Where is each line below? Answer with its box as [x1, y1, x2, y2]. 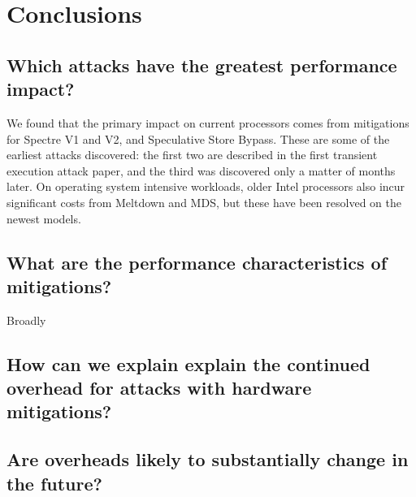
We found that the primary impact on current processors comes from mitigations [6, 114, 409, 131]
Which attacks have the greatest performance [6, 52, 397, 77]
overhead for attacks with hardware [6, 375, 312, 400]
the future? [6, 470, 102, 495]
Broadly [6, 311, 46, 328]
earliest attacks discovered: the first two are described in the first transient [6, 146, 378, 163]
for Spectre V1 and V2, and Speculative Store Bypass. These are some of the [6, 130, 390, 147]
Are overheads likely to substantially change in [6, 447, 409, 472]
